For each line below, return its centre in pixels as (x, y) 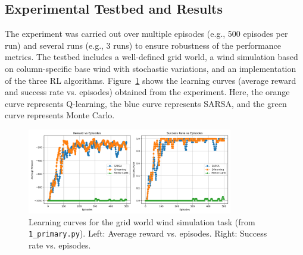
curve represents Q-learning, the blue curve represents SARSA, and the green (146, 103)
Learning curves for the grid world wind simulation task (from (142, 221)
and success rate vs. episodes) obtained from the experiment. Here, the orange (147, 92)
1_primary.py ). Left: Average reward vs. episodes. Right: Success (148, 233)
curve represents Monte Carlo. (60, 115)
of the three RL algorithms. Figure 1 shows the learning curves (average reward (151, 80)
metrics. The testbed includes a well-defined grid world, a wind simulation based (151, 57)
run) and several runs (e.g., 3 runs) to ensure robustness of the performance (143, 45)
